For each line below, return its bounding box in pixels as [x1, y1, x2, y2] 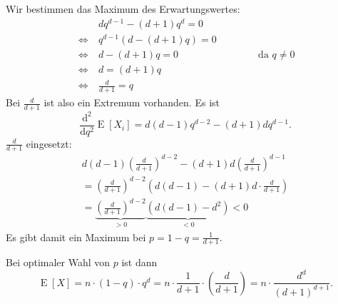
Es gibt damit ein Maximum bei [6, 229, 146, 244]
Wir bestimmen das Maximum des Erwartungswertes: [6, 1, 240, 16]
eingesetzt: [26, 136, 72, 151]
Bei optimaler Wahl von [6, 255, 111, 270]
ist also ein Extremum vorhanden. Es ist [43, 95, 220, 110]
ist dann [121, 255, 158, 270]
